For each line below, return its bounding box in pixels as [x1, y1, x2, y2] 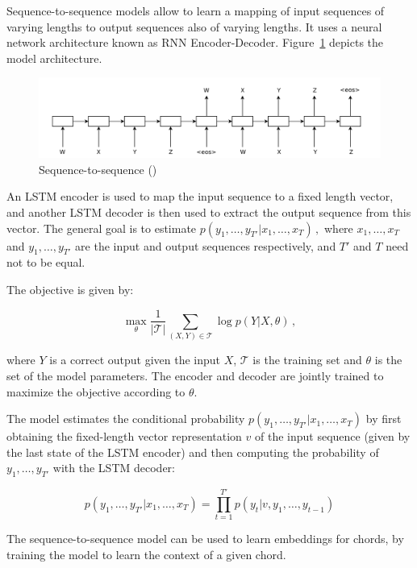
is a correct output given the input [49, 351, 221, 368]
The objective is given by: [6, 280, 134, 297]
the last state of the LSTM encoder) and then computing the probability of [6, 443, 379, 460]
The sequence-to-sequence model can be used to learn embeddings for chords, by [6, 530, 404, 547]
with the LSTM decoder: [52, 459, 175, 476]
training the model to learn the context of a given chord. [6, 545, 286, 562]
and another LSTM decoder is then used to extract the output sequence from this [6, 203, 411, 220]
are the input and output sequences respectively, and [75, 237, 336, 254]
